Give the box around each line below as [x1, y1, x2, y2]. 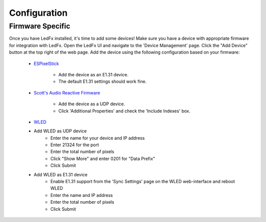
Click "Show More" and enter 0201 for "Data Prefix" [50, 156, 155, 161]
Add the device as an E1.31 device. [58, 71, 129, 77]
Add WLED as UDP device [33, 128, 87, 134]
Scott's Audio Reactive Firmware [33, 90, 100, 95]
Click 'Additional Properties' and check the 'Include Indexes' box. [58, 108, 191, 114]
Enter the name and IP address [50, 192, 113, 198]
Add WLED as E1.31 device [33, 171, 88, 177]
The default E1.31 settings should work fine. [58, 79, 147, 85]
